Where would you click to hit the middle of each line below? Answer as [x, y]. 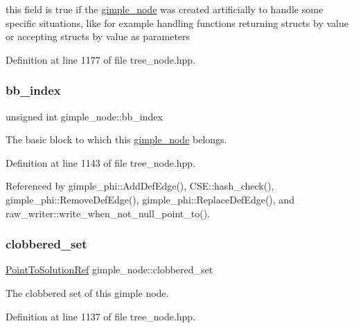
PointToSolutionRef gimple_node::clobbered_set [109, 270]
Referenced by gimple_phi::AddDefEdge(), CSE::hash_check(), [140, 186]
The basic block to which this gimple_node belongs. [116, 139]
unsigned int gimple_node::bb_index [84, 116]
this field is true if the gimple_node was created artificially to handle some [165, 9]
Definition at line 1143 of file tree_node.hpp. [101, 162]
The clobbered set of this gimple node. [87, 292]
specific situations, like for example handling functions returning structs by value [177, 22]
